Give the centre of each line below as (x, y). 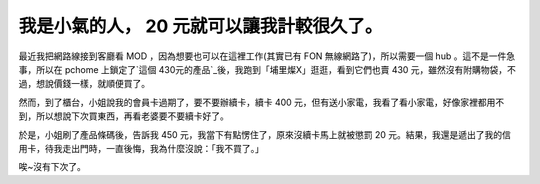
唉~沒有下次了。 (52, 167)
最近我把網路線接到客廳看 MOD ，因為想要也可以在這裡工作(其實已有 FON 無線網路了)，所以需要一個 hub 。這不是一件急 (266, 56)
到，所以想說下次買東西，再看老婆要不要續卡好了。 (123, 116)
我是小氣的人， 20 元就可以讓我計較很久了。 (200, 26)
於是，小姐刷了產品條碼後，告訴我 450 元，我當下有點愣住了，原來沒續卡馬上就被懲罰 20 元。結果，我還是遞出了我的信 (265, 134)
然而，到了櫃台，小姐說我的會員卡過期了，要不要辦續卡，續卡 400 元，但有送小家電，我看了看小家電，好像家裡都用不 (261, 102)
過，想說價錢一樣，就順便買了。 (84, 84)
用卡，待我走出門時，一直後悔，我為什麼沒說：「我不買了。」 (141, 148)
